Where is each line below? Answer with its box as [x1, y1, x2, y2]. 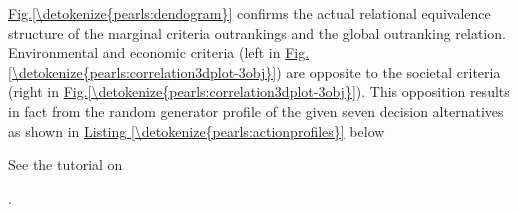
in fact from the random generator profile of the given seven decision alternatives [8, 100, 504, 121]
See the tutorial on [8, 154, 123, 175]
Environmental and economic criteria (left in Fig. [8, 42, 310, 63]
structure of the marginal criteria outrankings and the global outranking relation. [8, 22, 506, 43]
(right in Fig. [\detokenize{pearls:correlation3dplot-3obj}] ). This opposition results [8, 81, 510, 102]
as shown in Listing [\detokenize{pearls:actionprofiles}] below [8, 120, 385, 141]
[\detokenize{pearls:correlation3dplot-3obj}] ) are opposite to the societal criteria [8, 61, 501, 82]
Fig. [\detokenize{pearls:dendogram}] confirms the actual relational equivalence [8, 3, 491, 23]
